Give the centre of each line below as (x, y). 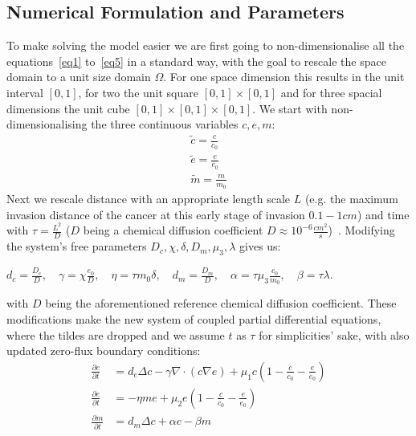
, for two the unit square (138, 92)
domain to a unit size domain (79, 77)
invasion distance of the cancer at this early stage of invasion (156, 214)
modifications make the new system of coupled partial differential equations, (194, 318)
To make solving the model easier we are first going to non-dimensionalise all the (206, 45)
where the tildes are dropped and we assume (116, 334)
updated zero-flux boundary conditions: (104, 350)
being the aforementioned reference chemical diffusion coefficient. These (221, 303)
